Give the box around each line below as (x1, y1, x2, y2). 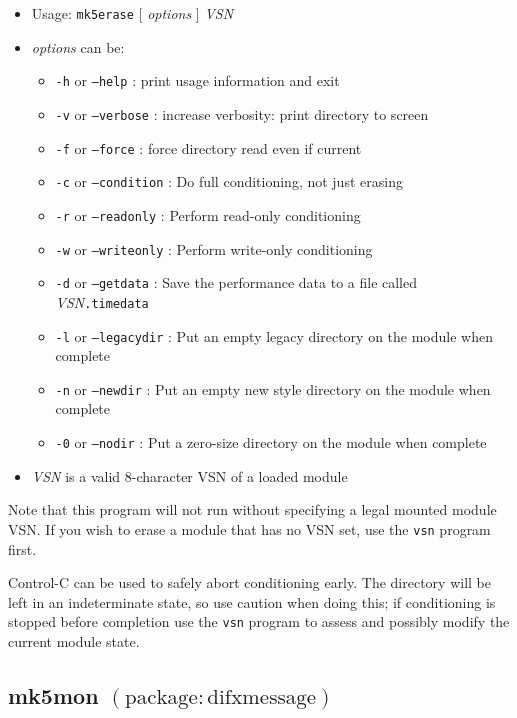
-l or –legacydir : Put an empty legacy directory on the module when (55, 325, 493, 346)
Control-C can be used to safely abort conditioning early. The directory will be (8, 572, 491, 593)
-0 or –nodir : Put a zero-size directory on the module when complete (55, 432, 487, 452)
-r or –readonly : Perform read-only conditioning (55, 204, 361, 225)
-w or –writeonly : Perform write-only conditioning (55, 238, 373, 259)
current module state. (8, 630, 140, 651)
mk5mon (8, 679, 99, 710)
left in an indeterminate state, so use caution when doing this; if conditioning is (8, 591, 496, 612)
